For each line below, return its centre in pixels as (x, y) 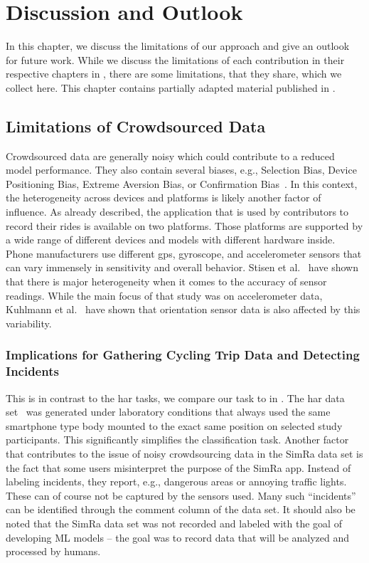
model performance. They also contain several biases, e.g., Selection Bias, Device (181, 170)
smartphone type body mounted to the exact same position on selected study (174, 425)
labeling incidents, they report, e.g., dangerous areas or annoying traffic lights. (176, 482)
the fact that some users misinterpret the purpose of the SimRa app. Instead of (178, 467)
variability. (29, 323)
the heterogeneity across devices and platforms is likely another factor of (164, 198)
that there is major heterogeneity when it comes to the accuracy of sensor (166, 281)
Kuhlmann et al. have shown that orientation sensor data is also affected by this (183, 309)
